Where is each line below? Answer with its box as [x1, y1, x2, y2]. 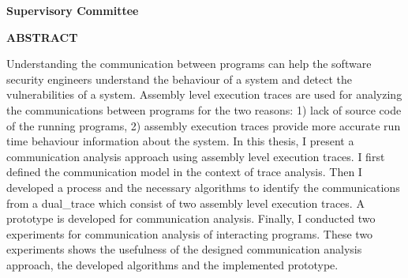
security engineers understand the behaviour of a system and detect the [6, 70, 353, 87]
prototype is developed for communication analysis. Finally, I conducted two [6, 210, 376, 227]
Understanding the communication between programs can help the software [6, 55, 372, 72]
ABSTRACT [6, 28, 78, 45]
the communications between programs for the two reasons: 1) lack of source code [6, 101, 402, 118]
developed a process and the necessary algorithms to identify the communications [6, 178, 400, 195]
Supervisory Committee [6, 2, 139, 18]
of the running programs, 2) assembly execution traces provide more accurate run [6, 117, 401, 133]
